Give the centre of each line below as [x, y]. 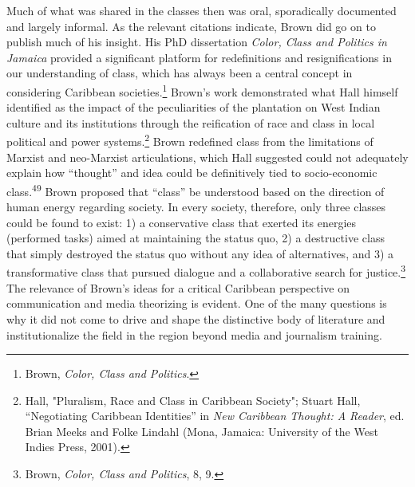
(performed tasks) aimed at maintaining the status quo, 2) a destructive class [196, 238]
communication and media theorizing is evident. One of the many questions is [197, 303]
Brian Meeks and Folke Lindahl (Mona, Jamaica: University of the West [202, 431]
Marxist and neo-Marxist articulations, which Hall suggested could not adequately [207, 157]
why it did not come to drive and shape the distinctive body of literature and [196, 318]
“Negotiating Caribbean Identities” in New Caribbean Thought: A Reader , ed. [215, 416]
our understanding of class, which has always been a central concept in [180, 73]
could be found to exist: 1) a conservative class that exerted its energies [182, 222]
